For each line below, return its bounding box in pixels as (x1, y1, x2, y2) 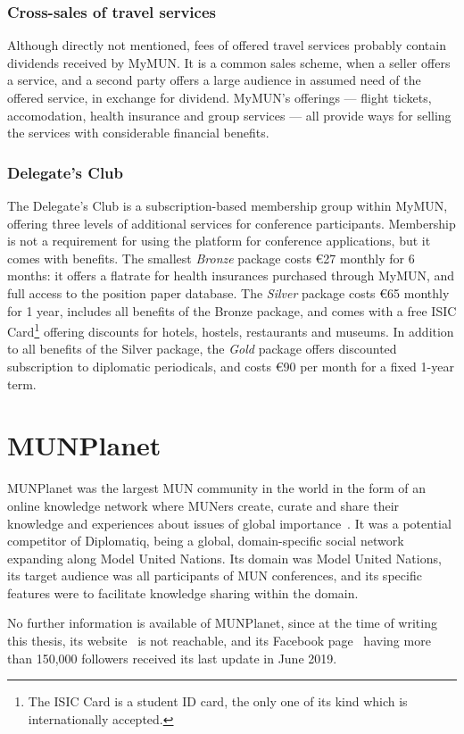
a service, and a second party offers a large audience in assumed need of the (7, 71, 421, 89)
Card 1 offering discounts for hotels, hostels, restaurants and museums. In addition (7, 320, 454, 340)
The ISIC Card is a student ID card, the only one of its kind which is (28, 692, 408, 711)
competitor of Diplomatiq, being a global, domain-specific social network (7, 531, 404, 550)
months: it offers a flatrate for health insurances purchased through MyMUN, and (7, 266, 455, 285)
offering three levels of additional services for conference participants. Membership (7, 213, 456, 232)
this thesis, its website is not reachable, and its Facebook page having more (7, 631, 431, 650)
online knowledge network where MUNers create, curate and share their (7, 496, 400, 514)
